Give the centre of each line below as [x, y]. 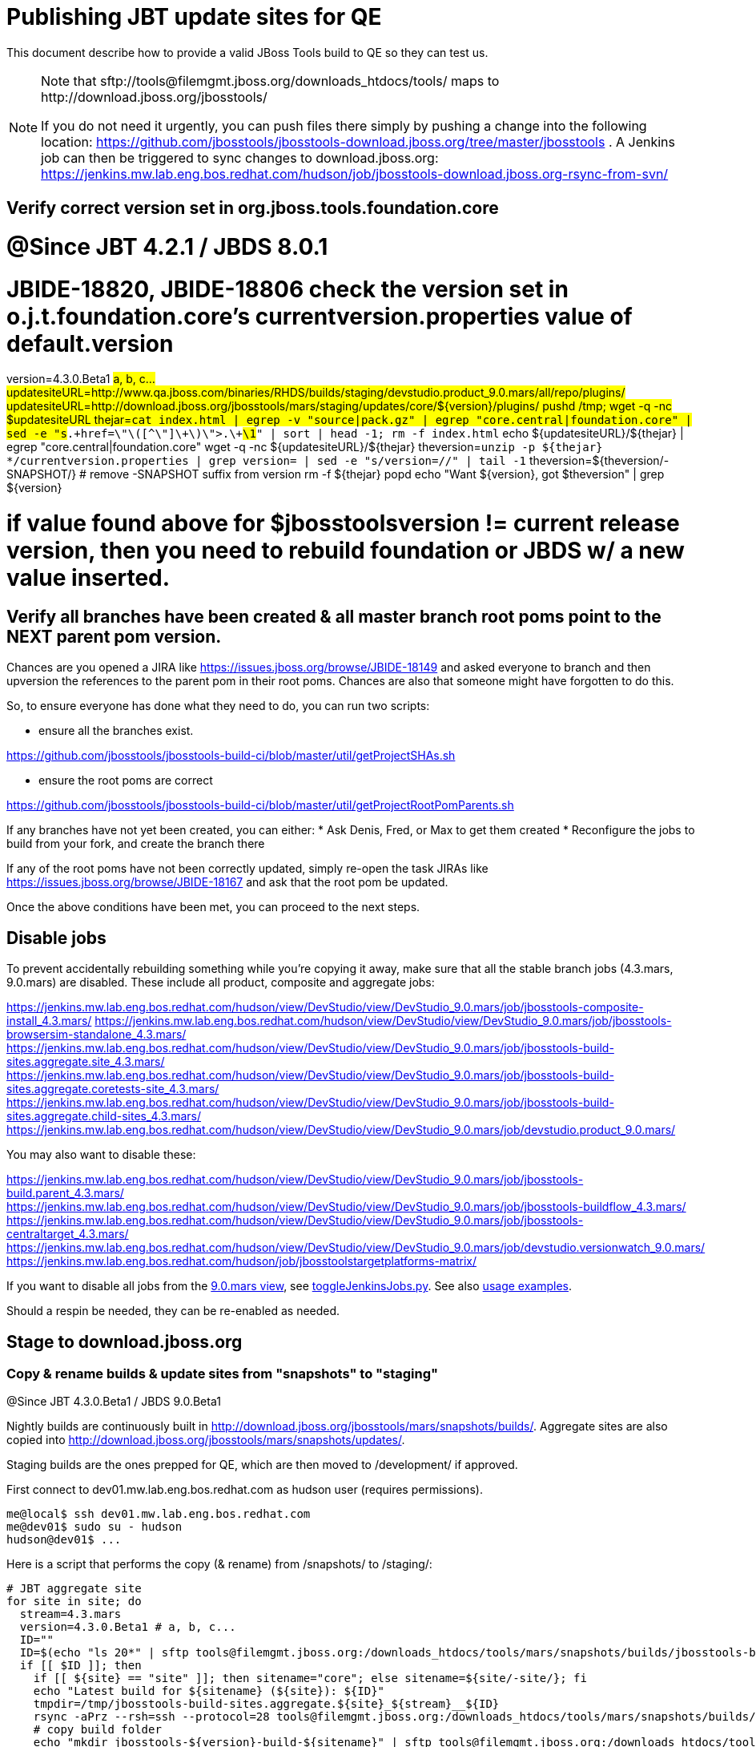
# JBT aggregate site [74, 1589]
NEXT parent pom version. [114, 636]
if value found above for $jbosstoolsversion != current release [343, 524]
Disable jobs [56, 938]
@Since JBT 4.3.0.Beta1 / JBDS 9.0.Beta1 [114, 1402]
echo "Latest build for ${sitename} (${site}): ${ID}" [209, 1691]
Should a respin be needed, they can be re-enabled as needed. [173, 1311]
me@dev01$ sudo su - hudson [94, 1527]
